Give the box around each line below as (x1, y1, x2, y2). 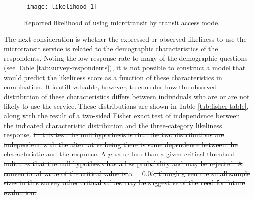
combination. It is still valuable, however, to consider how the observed (4, 82, 217, 92)
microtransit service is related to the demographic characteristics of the (4, 43, 218, 53)
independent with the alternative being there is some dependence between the (4, 139, 238, 149)
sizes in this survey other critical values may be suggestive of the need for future (4, 177, 245, 188)
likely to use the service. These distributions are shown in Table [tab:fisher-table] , (4, 101, 249, 111)
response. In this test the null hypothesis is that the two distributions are (4, 130, 224, 140)
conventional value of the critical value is (4, 168, 127, 178)
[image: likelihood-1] (24, 3, 98, 10)
